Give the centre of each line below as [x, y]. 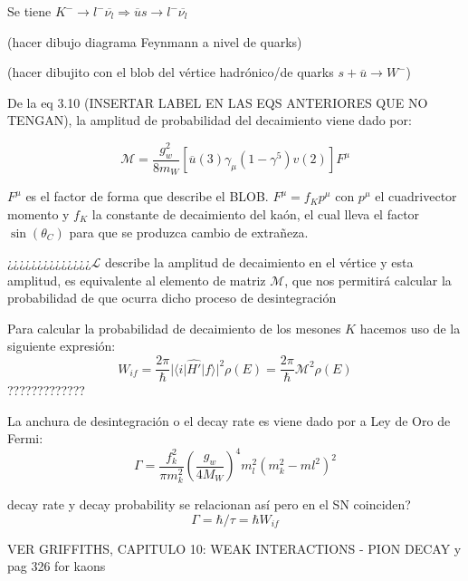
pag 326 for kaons [57, 566]
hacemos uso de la [410, 328]
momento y [38, 213]
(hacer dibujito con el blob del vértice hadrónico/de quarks [171, 72]
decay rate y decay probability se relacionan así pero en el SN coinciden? [209, 504]
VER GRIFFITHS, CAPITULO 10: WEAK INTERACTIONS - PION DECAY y [234, 548]
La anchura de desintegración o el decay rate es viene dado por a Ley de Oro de [229, 420]
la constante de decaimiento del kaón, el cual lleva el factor [256, 213]
